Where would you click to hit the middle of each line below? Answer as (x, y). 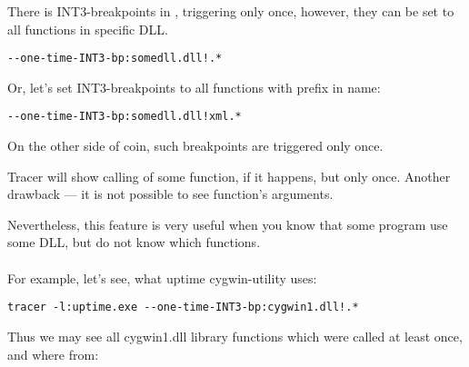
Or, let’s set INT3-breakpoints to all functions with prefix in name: (194, 87)
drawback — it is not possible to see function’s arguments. (170, 194)
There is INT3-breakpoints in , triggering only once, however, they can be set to (231, 11)
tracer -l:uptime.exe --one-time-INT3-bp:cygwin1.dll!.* (183, 307)
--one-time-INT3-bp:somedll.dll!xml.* (125, 117)
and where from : (53, 354)
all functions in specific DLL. (88, 29)
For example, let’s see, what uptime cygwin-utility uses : (162, 278)
